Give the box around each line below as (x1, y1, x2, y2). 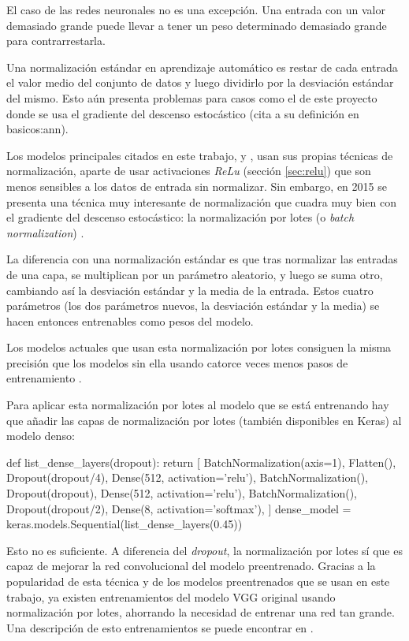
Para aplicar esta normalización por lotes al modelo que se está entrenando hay (6, 397, 389, 413)
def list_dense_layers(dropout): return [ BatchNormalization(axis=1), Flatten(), (6, 453, 396, 470)
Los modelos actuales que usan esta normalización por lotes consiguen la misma (6, 339, 392, 356)
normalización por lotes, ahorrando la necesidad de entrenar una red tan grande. (6, 604, 395, 621)
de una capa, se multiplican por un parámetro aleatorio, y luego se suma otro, (6, 266, 383, 282)
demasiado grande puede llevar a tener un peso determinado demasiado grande (6, 17, 387, 33)
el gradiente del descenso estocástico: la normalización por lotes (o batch (6, 209, 355, 225)
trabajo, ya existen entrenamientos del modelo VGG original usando (6, 588, 336, 605)
